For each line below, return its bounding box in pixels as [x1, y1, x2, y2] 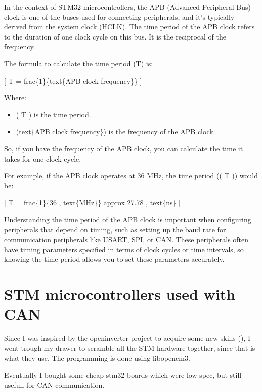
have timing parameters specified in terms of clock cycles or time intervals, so [4, 244, 244, 254]
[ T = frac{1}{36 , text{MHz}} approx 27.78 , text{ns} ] [4, 197, 181, 208]
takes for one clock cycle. [4, 153, 81, 164]
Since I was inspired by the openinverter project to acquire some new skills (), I [4, 333, 251, 343]
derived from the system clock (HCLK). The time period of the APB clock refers [4, 21, 255, 32]
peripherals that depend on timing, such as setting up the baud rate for [4, 224, 226, 234]
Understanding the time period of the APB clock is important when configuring [4, 214, 251, 224]
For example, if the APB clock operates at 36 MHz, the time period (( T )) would [4, 170, 258, 181]
